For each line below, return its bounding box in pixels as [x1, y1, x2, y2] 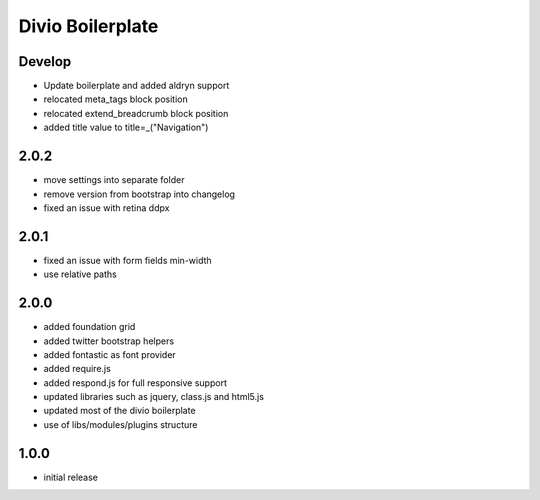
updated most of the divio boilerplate [43, 405, 196, 417]
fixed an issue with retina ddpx [43, 201, 170, 214]
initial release [43, 471, 99, 483]
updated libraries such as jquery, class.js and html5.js [43, 391, 265, 403]
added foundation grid [43, 321, 136, 333]
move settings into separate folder [43, 174, 185, 186]
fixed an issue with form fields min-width [43, 254, 212, 266]
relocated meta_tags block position [43, 93, 189, 105]
